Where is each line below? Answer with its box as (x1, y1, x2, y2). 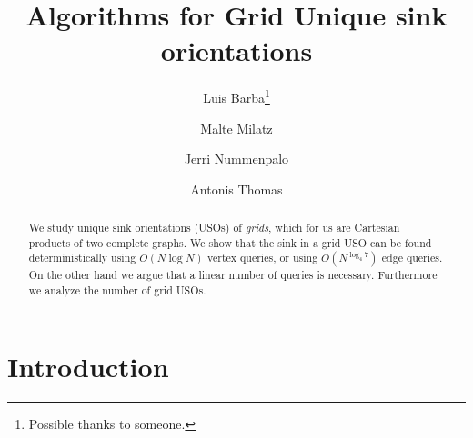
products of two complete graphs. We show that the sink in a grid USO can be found (28, 234, 432, 250)
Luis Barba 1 (203, 85, 270, 106)
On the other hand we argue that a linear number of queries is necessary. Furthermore (28, 267, 438, 283)
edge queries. (381, 250, 443, 265)
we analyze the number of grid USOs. (28, 283, 206, 298)
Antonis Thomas (190, 179, 283, 198)
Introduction (7, 347, 169, 384)
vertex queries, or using (207, 250, 318, 265)
